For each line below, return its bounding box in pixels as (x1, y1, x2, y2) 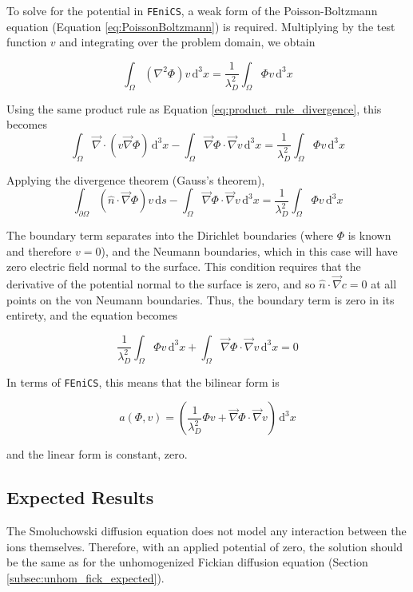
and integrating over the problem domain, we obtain (59, 34, 316, 50)
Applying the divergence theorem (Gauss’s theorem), (6, 171, 265, 188)
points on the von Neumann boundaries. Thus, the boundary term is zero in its (6, 291, 395, 308)
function (6, 34, 47, 50)
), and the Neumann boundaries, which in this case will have (101, 242, 398, 259)
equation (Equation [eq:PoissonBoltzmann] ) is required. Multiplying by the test (6, 18, 395, 34)
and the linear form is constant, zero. (6, 446, 188, 463)
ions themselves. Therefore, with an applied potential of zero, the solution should (6, 538, 403, 554)
